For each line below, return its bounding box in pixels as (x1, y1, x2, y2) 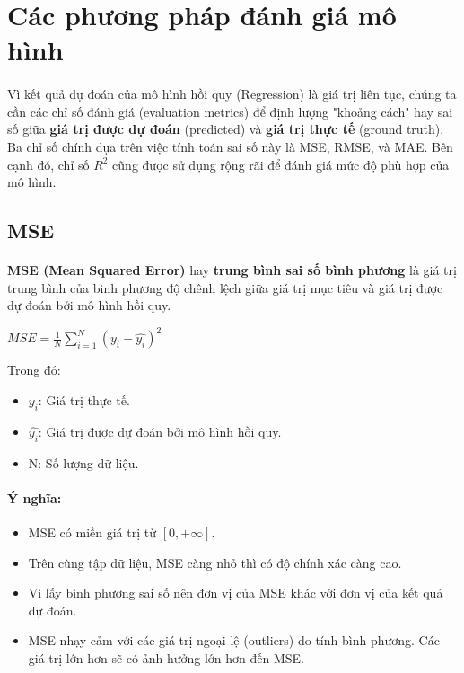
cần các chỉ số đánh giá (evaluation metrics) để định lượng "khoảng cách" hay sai (7, 102, 453, 120)
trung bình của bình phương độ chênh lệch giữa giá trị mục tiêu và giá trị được (7, 278, 443, 297)
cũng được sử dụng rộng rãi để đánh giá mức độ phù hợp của (112, 155, 450, 173)
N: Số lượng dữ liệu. (28, 453, 139, 472)
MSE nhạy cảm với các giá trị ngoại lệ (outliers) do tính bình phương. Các (28, 631, 440, 650)
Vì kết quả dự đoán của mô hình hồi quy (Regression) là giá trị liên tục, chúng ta (7, 84, 457, 103)
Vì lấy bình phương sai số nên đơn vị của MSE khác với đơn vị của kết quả (28, 583, 443, 602)
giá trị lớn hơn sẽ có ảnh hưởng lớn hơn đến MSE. (28, 648, 304, 667)
